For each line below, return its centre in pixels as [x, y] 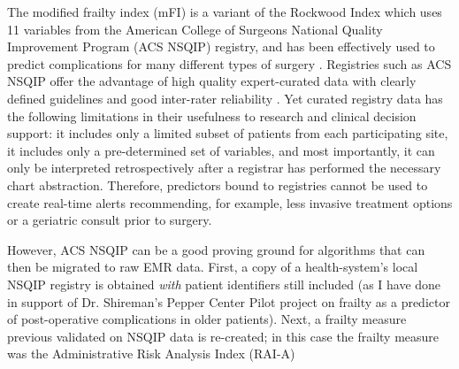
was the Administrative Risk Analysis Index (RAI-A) [151, 354]
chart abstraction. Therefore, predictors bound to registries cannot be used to [218, 184]
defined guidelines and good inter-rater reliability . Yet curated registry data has [225, 98]
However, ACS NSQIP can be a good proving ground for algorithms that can [216, 249]
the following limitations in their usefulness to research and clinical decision [212, 115]
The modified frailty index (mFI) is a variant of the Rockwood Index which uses [225, 12]
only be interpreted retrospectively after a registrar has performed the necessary [224, 168]
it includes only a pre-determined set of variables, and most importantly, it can [221, 150]
